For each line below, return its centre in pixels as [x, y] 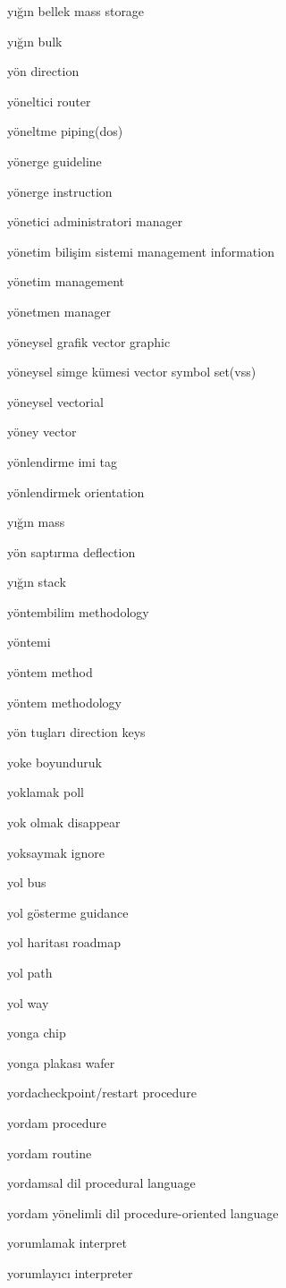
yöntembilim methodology [78, 611]
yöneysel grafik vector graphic [89, 341]
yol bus [27, 882]
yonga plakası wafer [61, 1062]
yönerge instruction [60, 191]
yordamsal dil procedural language [101, 1183]
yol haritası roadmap [64, 942]
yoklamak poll [46, 792]
